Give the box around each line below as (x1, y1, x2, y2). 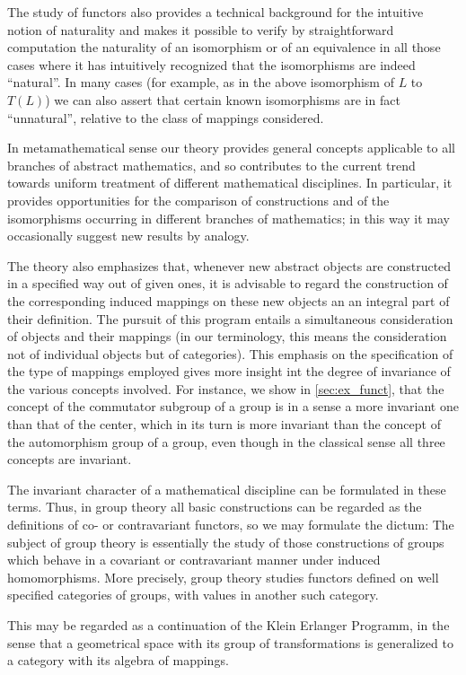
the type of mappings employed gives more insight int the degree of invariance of (7, 362, 451, 381)
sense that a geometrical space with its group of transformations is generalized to (7, 633, 453, 652)
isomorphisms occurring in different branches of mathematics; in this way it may (7, 208, 450, 227)
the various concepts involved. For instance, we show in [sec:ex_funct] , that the (7, 379, 444, 398)
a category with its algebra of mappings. (7, 651, 229, 670)
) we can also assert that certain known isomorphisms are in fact (45, 90, 400, 109)
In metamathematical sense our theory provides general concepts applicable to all (7, 138, 455, 157)
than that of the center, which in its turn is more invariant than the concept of (7, 415, 441, 434)
